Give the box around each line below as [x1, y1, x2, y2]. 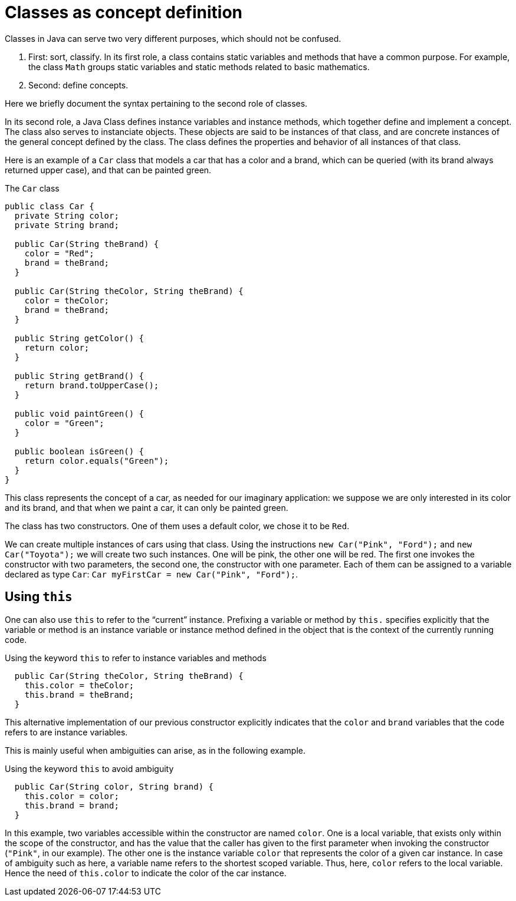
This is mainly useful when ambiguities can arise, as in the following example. [5, 745, 305, 755]
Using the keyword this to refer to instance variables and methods [5, 652, 267, 663]
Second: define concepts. [28, 80, 129, 90]
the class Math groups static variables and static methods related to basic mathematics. [28, 61, 370, 72]
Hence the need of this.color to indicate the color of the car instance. [5, 867, 287, 878]
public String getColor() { [14, 333, 144, 343]
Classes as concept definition [5, 2, 243, 22]
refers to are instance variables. [5, 727, 128, 737]
